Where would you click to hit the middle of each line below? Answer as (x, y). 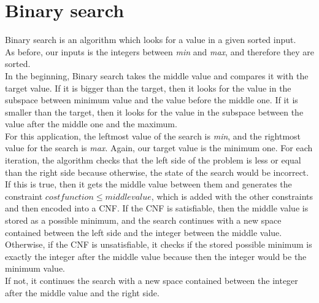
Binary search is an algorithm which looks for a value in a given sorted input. (151, 40)
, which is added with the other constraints (232, 196)
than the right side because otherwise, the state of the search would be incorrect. (157, 172)
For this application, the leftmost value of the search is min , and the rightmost (153, 136)
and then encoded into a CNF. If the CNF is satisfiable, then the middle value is (157, 208)
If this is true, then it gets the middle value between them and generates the (148, 184)
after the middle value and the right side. (82, 292)
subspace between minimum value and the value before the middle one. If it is (152, 100)
